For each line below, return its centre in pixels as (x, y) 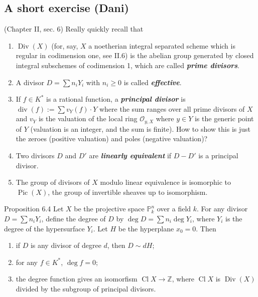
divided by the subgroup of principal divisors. (86, 288)
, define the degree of (74, 218)
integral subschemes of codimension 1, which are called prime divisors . (127, 65)
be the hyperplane (146, 228)
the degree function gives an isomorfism (77, 279)
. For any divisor (222, 209)
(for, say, (65, 45)
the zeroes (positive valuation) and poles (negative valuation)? (112, 138)
